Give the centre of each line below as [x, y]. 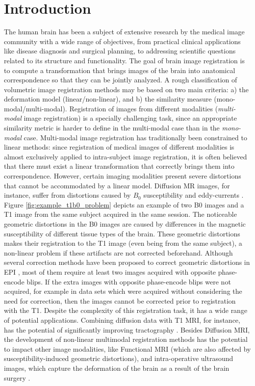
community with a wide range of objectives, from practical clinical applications [122, 41]
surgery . [17, 377]
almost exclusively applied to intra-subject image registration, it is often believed [126, 156]
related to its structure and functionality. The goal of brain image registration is [124, 60]
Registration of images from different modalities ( [144, 108]
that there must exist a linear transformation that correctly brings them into [119, 166]
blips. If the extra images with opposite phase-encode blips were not [129, 281]
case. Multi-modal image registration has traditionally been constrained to [135, 137]
